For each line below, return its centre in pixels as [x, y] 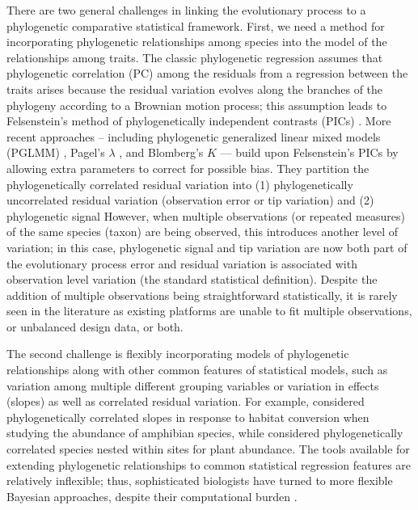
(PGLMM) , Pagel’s [56, 152]
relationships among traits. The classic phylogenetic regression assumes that [195, 57]
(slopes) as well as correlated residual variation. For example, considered [186, 401]
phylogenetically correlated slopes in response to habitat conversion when [188, 417]
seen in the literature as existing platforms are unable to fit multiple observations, [209, 311]
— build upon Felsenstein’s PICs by [309, 152]
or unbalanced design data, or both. [95, 326]
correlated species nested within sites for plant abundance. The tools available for [208, 449]
